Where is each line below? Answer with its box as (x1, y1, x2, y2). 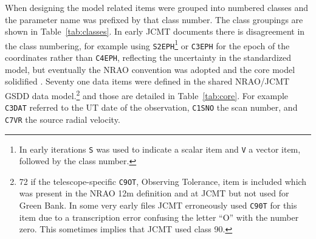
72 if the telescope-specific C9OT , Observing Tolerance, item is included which (19, 175, 307, 187)
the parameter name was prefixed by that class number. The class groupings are (5, 13, 303, 26)
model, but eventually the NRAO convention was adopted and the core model (5, 63, 295, 75)
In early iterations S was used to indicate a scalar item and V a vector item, (19, 142, 301, 155)
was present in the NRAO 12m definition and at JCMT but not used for (19, 187, 289, 199)
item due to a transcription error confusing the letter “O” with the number (19, 210, 299, 223)
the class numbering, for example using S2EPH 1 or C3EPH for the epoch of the (5, 37, 290, 52)
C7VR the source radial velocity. (5, 113, 120, 125)
